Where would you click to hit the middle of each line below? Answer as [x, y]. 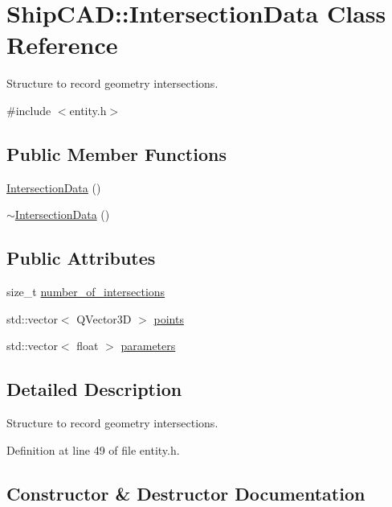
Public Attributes [81, 258]
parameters [148, 346]
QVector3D [104, 318]
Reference [62, 45]
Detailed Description [94, 389]
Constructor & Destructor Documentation [186, 493]
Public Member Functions [116, 153]
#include [29, 110]
